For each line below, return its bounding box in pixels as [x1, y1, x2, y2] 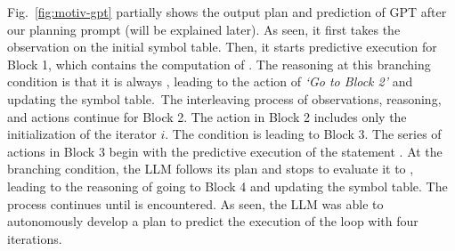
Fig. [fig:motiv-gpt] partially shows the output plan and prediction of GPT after [7, 3, 447, 20]
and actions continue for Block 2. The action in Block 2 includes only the [7, 107, 407, 125]
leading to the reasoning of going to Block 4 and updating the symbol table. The [7, 176, 448, 195]
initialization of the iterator [7, 125, 157, 143]
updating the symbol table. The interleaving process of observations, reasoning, [7, 89, 442, 108]
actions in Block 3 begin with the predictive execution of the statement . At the [7, 142, 443, 160]
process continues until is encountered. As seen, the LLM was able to [7, 194, 384, 213]
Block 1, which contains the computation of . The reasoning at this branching [7, 54, 431, 73]
